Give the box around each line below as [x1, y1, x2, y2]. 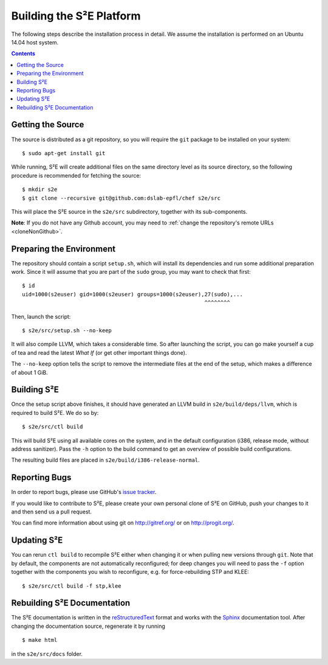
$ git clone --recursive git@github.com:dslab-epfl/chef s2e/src [22, 195, 221, 201]
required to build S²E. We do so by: [11, 409, 99, 416]
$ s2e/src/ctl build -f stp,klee [22, 582, 121, 590]
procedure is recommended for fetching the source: [11, 172, 142, 179]
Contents [11, 50, 36, 57]
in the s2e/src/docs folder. [11, 650, 83, 657]
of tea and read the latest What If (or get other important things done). [11, 349, 187, 356]
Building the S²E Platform [11, 9, 141, 23]
